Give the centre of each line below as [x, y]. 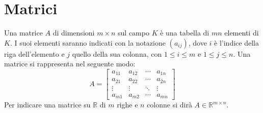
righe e [127, 105]
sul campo [134, 33]
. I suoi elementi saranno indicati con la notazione [88, 42]
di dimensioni [74, 33]
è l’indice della [236, 42]
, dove [198, 42]
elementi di [242, 33]
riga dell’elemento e [34, 53]
